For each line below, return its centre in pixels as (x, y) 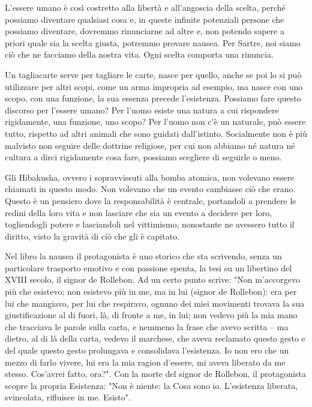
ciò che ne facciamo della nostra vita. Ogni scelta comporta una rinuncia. (139, 54)
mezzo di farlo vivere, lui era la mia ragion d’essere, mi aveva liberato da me (145, 362)
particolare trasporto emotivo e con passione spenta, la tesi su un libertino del (148, 267)
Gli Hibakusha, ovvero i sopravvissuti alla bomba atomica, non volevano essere (150, 177)
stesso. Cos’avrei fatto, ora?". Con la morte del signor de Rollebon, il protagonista (155, 374)
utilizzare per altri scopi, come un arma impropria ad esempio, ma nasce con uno (154, 86)
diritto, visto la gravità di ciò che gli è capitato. (92, 236)
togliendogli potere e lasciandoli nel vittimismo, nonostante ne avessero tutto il (150, 224)
